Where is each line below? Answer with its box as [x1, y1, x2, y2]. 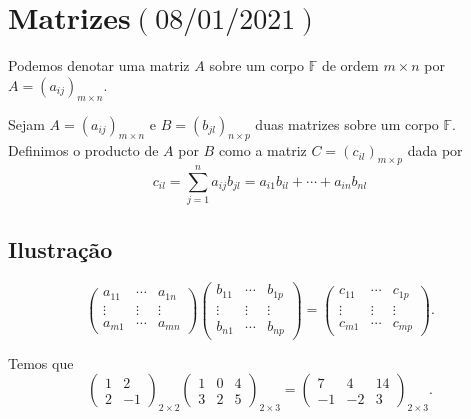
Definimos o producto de [8, 140, 159, 161]
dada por [407, 140, 463, 161]
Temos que [8, 352, 74, 373]
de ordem [321, 55, 379, 76]
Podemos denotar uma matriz [8, 55, 190, 76]
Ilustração [8, 233, 113, 264]
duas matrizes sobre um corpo [255, 113, 439, 134]
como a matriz [218, 140, 307, 161]
